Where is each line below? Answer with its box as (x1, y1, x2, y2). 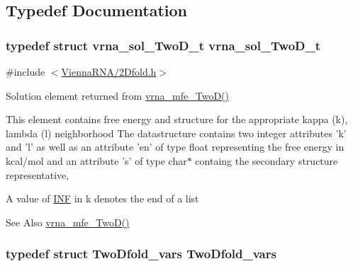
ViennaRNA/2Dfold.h (61, 64, 157, 79)
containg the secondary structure (195, 153, 338, 168)
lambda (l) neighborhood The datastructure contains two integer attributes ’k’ (6, 125, 347, 140)
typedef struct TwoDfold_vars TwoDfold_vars (6, 245, 276, 262)
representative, (6, 167, 69, 182)
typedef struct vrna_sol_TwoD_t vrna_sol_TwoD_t (6, 36, 321, 54)
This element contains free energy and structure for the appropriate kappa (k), (6, 112, 348, 127)
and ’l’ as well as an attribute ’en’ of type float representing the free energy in (6, 139, 344, 154)
